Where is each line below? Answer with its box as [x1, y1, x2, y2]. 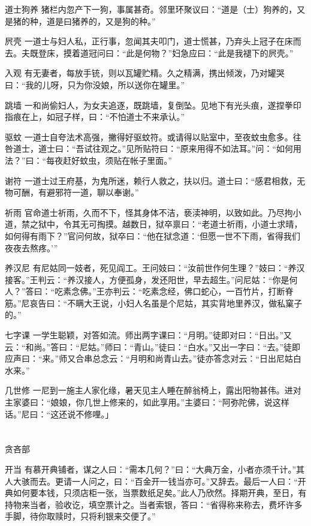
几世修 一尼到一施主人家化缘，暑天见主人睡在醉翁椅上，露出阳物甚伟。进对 [5, 384, 301, 396]
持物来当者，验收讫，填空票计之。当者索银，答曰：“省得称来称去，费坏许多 [5, 498, 303, 510]
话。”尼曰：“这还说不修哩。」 [5, 407, 114, 420]
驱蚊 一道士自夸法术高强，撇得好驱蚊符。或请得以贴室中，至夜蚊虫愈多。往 [5, 130, 301, 143]
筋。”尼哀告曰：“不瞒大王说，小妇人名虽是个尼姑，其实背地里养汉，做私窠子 [5, 296, 303, 309]
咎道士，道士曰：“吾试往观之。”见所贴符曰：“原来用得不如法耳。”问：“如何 [5, 142, 294, 155]
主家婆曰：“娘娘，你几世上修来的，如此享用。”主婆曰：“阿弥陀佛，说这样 [5, 396, 289, 408]
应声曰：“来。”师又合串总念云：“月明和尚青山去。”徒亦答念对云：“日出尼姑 [5, 352, 294, 365]
